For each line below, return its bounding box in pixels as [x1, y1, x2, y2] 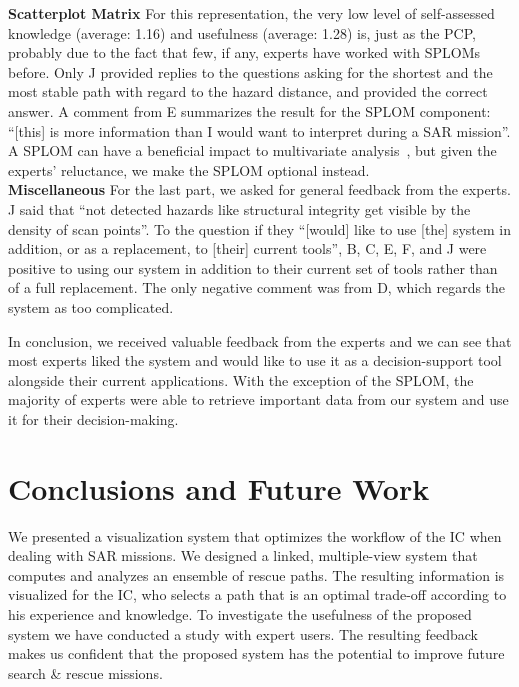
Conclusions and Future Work [8, 467, 430, 508]
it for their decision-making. [8, 408, 179, 429]
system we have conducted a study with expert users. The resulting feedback [8, 623, 478, 644]
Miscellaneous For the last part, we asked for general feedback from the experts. [8, 179, 511, 200]
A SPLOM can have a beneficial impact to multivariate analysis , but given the [8, 140, 497, 161]
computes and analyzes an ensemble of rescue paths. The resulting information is [8, 564, 505, 585]
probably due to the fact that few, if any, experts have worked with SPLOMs [8, 42, 481, 63]
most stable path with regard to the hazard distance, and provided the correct [8, 81, 488, 102]
